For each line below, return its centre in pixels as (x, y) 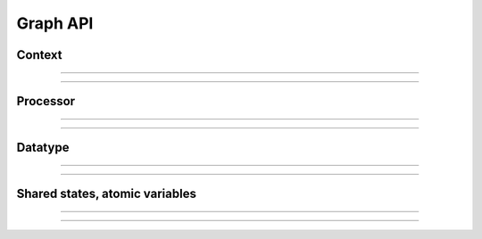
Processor (46, 101)
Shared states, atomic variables (106, 194)
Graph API (55, 23)
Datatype (43, 148)
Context (39, 55)
